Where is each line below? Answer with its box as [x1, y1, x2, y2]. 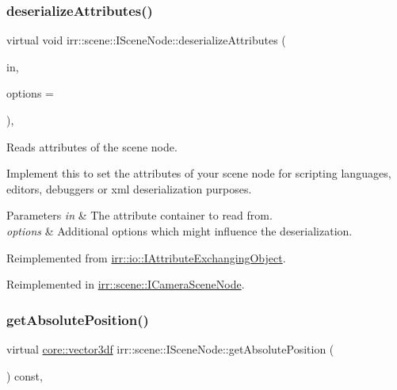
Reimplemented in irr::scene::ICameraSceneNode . [6, 276, 245, 292]
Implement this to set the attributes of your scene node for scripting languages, [6, 165, 391, 182]
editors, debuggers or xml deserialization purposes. [6, 180, 252, 197]
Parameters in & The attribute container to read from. [6, 207, 273, 224]
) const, [6, 367, 43, 384]
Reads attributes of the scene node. [6, 138, 178, 155]
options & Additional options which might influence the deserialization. [6, 222, 353, 239]
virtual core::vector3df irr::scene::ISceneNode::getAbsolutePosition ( [6, 340, 334, 357]
